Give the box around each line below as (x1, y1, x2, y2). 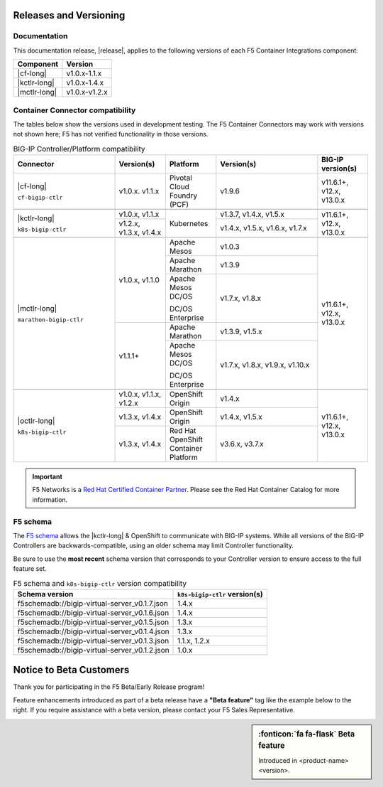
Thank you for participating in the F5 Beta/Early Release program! (13, 682, 205, 691)
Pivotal (169, 173, 193, 183)
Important (32, 473, 63, 481)
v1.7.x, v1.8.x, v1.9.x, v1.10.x (220, 360, 310, 370)
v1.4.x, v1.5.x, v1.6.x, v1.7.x (220, 223, 308, 233)
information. (32, 495, 68, 504)
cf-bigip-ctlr (17, 193, 63, 201)
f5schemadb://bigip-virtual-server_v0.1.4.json (17, 626, 170, 636)
